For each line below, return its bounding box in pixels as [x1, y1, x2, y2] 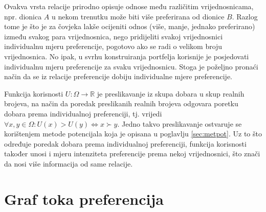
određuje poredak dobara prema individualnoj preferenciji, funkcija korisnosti [4, 138, 247, 149]
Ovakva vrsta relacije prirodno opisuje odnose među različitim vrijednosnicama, [4, 1, 254, 11]
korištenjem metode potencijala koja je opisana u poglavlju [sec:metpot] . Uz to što [4, 128, 262, 139]
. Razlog [232, 11, 258, 21]
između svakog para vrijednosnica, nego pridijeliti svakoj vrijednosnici [4, 31, 223, 41]
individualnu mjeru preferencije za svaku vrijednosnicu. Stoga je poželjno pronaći [4, 61, 258, 72]
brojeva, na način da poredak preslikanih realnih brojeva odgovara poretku [4, 98, 238, 109]
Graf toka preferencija [4, 188, 164, 209]
